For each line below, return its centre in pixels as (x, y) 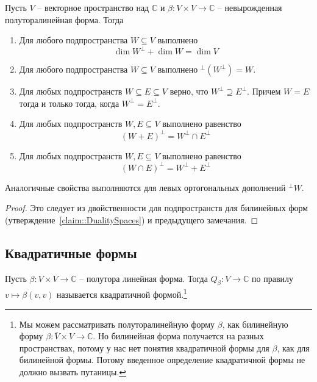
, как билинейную (255, 324)
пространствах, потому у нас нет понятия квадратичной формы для (144, 348)
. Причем (264, 91)
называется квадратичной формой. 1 (122, 294)
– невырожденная (250, 7)
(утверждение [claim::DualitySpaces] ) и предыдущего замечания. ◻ (132, 219)
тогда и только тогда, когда (69, 103)
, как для (293, 348)
